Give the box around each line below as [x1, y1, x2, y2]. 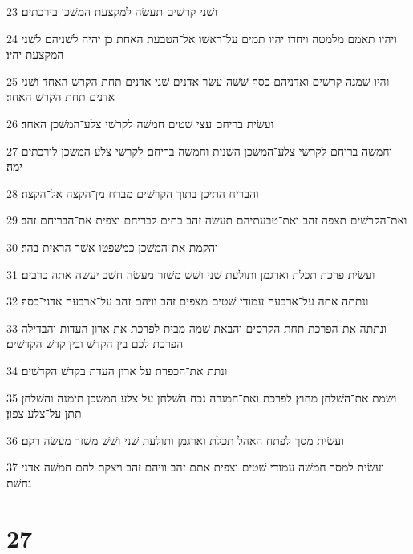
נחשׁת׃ [6, 474, 32, 491]
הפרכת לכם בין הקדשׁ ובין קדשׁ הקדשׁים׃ [6, 335, 184, 352]
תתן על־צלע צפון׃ [6, 405, 82, 422]
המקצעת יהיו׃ [6, 46, 64, 63]
